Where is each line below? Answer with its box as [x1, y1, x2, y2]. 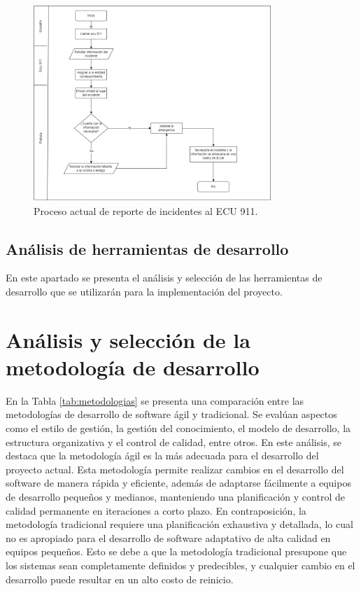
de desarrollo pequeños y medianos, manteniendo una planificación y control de [6, 489, 345, 503]
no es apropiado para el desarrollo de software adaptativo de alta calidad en [6, 530, 331, 545]
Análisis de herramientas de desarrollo [6, 237, 289, 259]
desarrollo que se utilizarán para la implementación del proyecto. [6, 284, 283, 298]
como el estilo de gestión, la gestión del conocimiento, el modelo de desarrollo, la [6, 421, 351, 435]
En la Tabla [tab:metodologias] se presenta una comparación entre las [6, 393, 304, 408]
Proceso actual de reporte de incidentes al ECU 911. [34, 203, 258, 218]
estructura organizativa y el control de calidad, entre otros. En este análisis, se [6, 434, 341, 449]
